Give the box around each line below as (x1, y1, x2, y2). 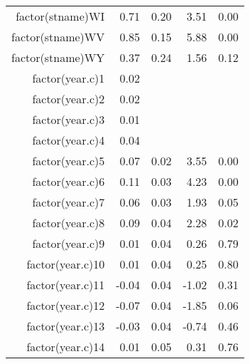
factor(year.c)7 (32, 194, 105, 210)
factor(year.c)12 (26, 297, 105, 313)
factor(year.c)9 (32, 235, 105, 251)
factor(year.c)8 (32, 214, 105, 231)
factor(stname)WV (11, 28, 105, 45)
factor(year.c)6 (32, 173, 105, 189)
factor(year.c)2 (32, 90, 105, 107)
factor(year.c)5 (32, 152, 105, 169)
